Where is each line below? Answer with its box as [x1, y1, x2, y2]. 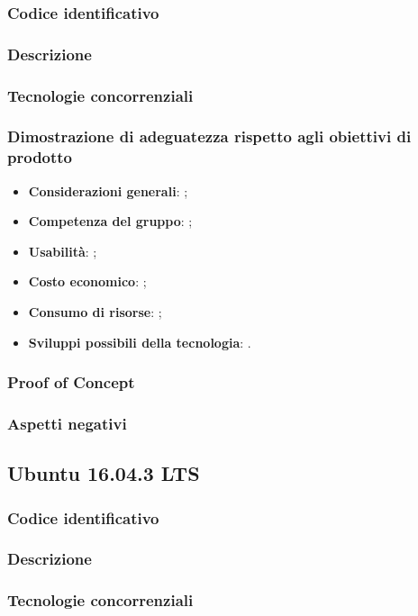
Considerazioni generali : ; [28, 181, 188, 200]
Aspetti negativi [7, 412, 127, 434]
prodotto [7, 146, 73, 168]
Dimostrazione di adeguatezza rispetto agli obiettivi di [7, 125, 412, 148]
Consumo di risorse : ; [28, 303, 162, 322]
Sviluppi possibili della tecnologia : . [28, 332, 251, 351]
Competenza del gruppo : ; [28, 212, 193, 231]
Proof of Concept [7, 371, 135, 394]
